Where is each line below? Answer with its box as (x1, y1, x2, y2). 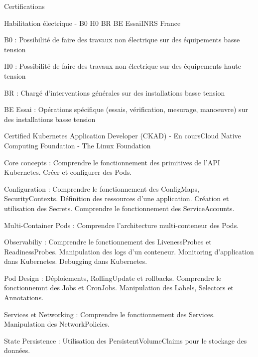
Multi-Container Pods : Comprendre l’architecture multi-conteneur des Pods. (4, 220, 239, 230)
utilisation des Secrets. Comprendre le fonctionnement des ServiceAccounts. (4, 203, 235, 213)
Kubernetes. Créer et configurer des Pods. (4, 167, 132, 177)
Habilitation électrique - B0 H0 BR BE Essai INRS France (4, 17, 181, 28)
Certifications (4, 1, 45, 11)
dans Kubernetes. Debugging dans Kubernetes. (4, 256, 147, 266)
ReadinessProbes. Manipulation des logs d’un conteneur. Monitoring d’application (4, 246, 254, 256)
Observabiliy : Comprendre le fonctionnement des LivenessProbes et (4, 237, 212, 247)
